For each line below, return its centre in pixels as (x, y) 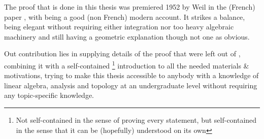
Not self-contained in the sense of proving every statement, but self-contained (136, 120)
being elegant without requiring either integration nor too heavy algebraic (119, 27)
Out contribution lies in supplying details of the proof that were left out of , (122, 54)
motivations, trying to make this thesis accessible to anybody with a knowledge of (131, 75)
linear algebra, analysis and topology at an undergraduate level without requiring (131, 85)
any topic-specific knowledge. (49, 95)
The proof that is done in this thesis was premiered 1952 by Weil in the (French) (130, 7)
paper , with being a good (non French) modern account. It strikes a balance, (125, 16)
